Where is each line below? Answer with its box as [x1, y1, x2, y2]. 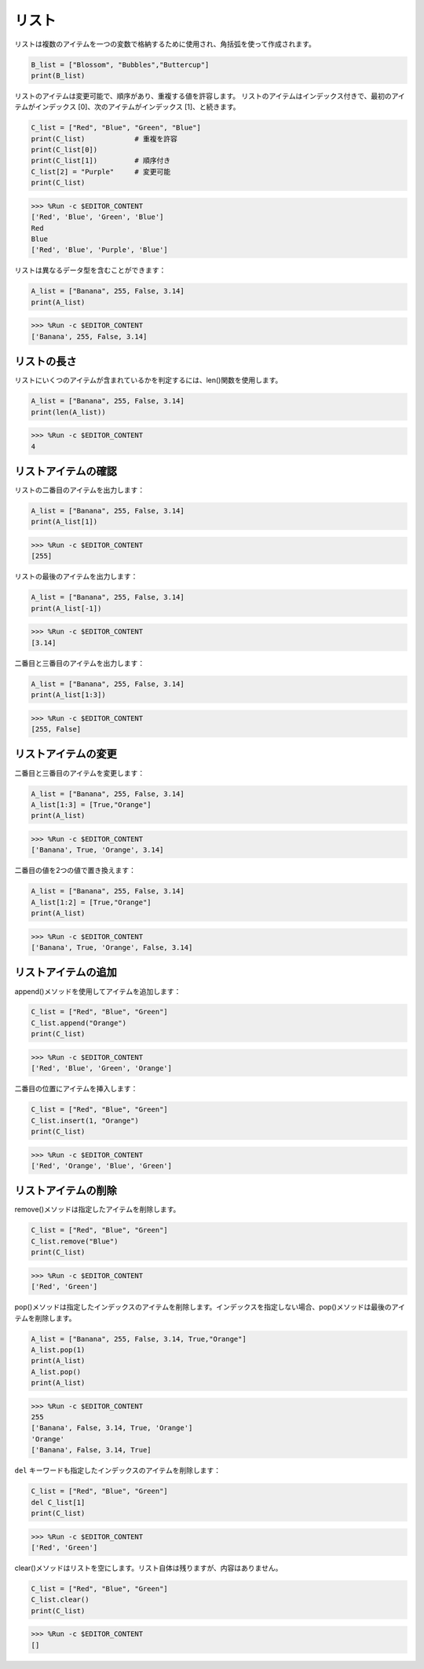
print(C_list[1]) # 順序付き [31, 156, 171, 165]
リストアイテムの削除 [14, 1184, 117, 1197]
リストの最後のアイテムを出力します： [14, 572, 138, 581]
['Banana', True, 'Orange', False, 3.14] [31, 943, 193, 951]
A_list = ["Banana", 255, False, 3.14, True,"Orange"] [31, 1335, 247, 1343]
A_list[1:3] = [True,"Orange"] [31, 800, 152, 809]
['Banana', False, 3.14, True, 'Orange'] [31, 1423, 193, 1433]
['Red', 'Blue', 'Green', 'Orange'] [31, 1064, 173, 1073]
